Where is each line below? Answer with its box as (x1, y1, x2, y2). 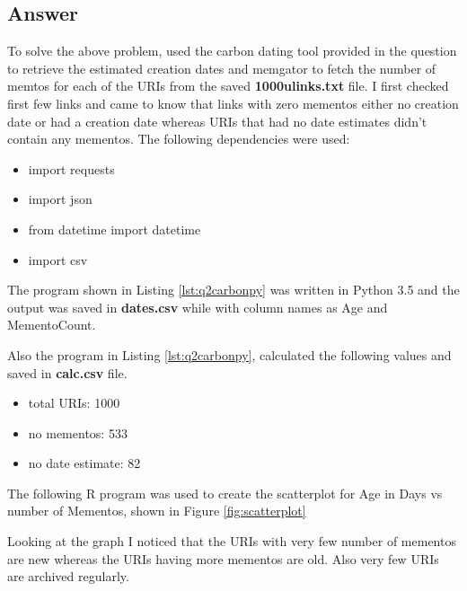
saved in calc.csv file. (7, 363, 128, 382)
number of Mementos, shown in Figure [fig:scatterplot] (7, 501, 306, 520)
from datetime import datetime (28, 219, 201, 238)
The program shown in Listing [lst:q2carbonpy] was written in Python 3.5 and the (7, 280, 460, 299)
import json (28, 190, 93, 208)
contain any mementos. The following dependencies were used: (7, 129, 350, 148)
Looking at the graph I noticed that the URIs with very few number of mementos (7, 532, 456, 551)
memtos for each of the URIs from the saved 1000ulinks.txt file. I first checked (7, 76, 449, 95)
